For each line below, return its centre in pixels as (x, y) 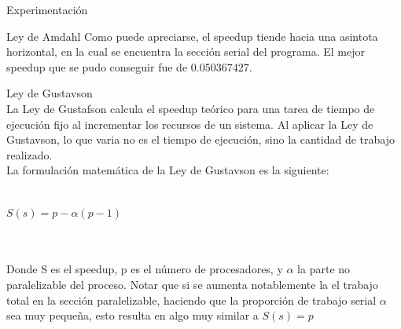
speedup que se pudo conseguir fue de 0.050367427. (129, 66)
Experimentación (47, 9)
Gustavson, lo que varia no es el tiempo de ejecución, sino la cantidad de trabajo (200, 139)
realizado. (29, 154)
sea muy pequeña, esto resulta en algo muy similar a (132, 315)
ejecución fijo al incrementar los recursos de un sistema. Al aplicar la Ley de (190, 124)
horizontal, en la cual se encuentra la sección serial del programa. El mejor (186, 51)
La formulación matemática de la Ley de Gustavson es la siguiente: (168, 170)
